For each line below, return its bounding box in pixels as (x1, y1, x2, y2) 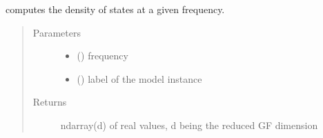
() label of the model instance (77, 71, 202, 86)
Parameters (32, 25, 81, 39)
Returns (32, 95, 67, 109)
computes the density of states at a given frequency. (6, 2, 225, 16)
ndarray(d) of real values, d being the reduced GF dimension (60, 117, 318, 132)
